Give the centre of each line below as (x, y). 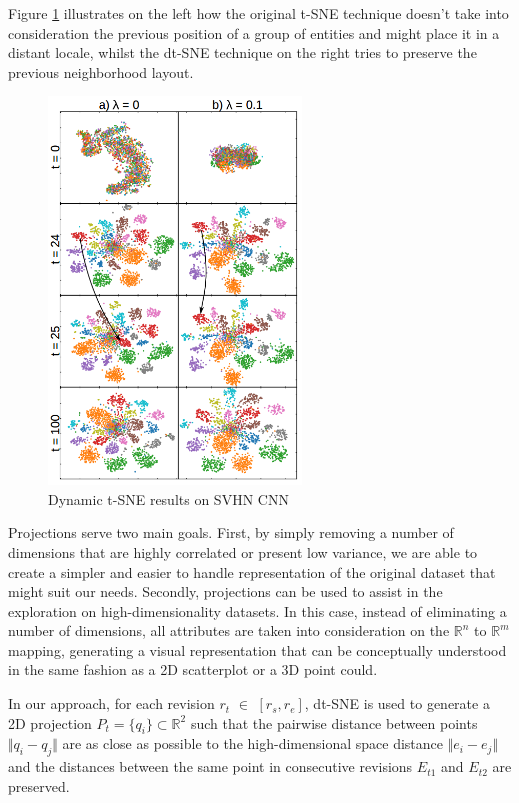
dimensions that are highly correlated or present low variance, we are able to (243, 551)
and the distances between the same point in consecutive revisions (210, 766)
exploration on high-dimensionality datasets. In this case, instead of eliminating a (257, 610)
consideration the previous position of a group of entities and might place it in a (254, 32)
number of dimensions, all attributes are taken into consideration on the (229, 630)
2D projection (50, 722)
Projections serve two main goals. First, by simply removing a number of (231, 532)
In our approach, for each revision (111, 703)
